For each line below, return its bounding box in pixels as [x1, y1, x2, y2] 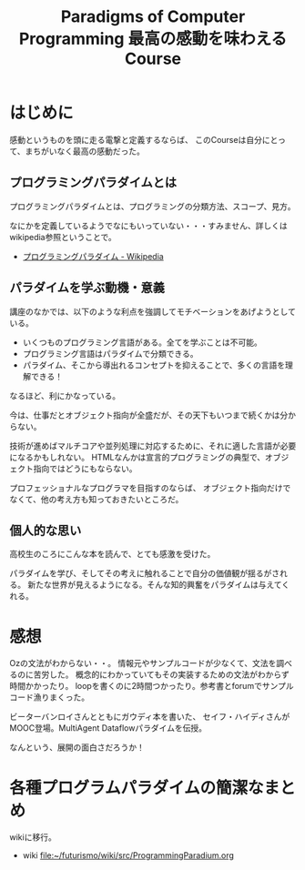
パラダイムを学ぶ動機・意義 [9, 280, 166, 296]
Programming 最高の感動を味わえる [18, 29, 288, 49]
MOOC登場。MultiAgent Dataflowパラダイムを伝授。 [9, 723, 208, 733]
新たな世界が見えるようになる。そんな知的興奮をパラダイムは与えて [26, 580, 282, 591]
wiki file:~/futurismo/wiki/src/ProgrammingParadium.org [22, 850, 235, 861]
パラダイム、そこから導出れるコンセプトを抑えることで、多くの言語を [22, 359, 286, 370]
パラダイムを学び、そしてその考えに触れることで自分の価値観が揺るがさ [9, 568, 280, 579]
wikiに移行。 [9, 832, 56, 843]
